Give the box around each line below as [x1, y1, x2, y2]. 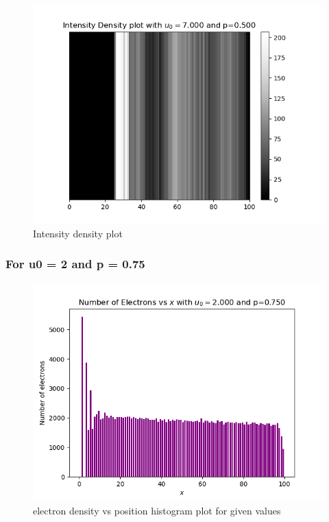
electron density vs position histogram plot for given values [33, 503, 281, 517]
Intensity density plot [33, 226, 123, 240]
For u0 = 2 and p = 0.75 [5, 255, 145, 272]
